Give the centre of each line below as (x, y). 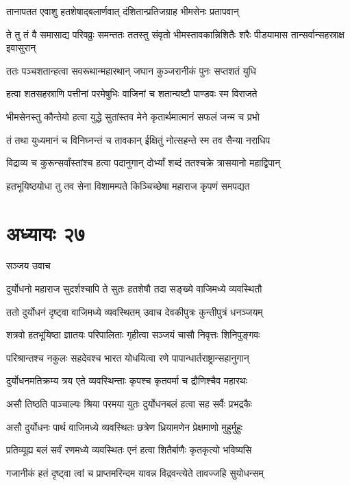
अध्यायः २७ (46, 233)
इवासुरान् (21, 48)
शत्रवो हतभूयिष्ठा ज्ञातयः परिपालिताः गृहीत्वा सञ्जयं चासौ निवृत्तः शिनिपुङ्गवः (133, 335)
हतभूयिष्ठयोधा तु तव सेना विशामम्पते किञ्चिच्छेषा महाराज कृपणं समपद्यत (128, 185)
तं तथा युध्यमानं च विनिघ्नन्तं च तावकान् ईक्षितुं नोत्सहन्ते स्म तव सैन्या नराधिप (138, 139)
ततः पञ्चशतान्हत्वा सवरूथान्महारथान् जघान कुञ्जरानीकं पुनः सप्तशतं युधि (131, 70)
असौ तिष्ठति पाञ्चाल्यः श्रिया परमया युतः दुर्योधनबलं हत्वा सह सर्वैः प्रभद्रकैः (129, 404)
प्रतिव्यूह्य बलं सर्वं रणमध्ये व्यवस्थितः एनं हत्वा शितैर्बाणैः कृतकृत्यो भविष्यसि (129, 450)
